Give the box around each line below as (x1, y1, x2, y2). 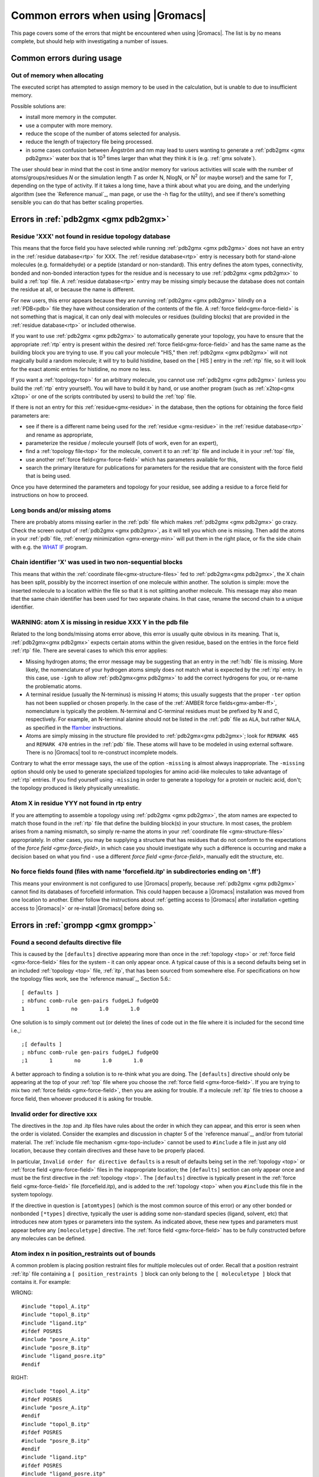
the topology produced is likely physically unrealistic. (11, 785, 140, 792)
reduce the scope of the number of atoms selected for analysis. (25, 130, 181, 137)
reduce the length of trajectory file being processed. (25, 138, 153, 145)
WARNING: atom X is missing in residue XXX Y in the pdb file (11, 618, 189, 626)
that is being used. (25, 473, 71, 480)
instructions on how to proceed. (11, 492, 89, 499)
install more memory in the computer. (25, 113, 117, 121)
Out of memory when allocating (11, 71, 103, 79)
